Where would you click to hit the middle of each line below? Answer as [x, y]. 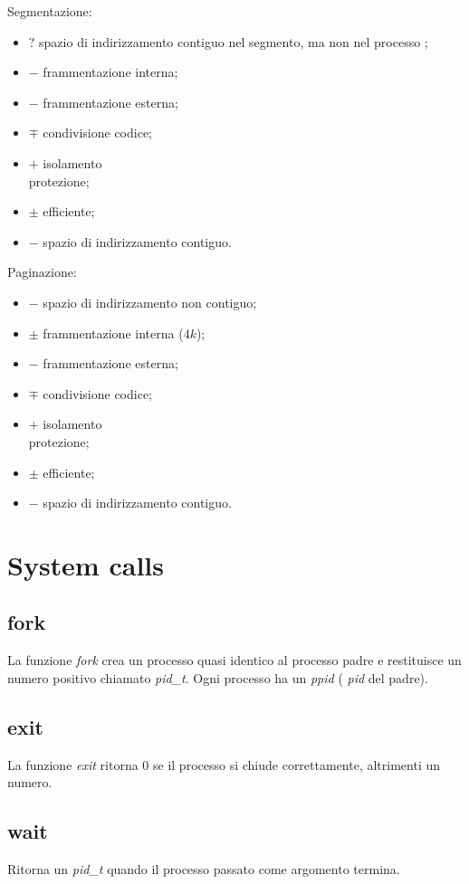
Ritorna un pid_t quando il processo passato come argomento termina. [204, 869]
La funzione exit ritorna [73, 764]
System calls [86, 564]
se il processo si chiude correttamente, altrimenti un [297, 764]
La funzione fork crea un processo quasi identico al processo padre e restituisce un [234, 660]
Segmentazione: [50, 11]
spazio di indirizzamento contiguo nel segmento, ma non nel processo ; [234, 41]
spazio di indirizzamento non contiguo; [150, 302]
